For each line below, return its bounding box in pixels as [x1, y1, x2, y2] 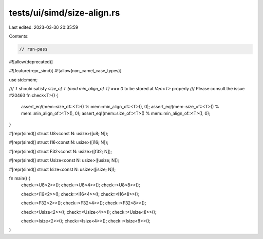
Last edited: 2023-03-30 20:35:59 [9, 24, 78, 30]
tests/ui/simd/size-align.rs [9, 7, 120, 18]
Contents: [9, 33, 29, 39]
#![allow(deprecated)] [9, 59, 53, 64]
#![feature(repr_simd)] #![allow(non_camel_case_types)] [9, 68, 122, 74]
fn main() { [9, 175, 31, 181]
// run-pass [19, 46, 48, 52]
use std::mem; [9, 77, 38, 82]
